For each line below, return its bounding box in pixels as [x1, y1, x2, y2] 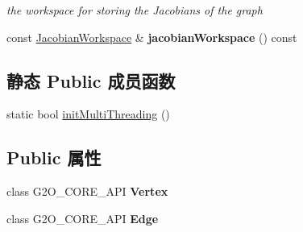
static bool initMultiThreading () [6, 106, 170, 122]
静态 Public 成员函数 [6, 68, 176, 93]
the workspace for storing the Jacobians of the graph [6, 2, 263, 18]
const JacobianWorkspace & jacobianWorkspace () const [6, 28, 297, 45]
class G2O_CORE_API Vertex [6, 183, 168, 200]
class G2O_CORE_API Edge [6, 209, 159, 226]
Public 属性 [6, 145, 102, 170]
